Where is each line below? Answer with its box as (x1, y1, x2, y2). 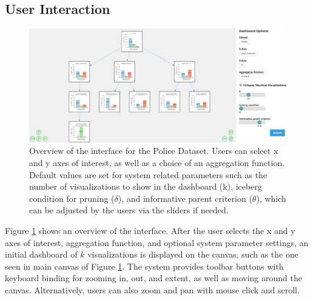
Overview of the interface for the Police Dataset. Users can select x (29, 144, 278, 157)
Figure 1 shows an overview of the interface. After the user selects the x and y (5, 224, 295, 236)
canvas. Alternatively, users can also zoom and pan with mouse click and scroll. (5, 283, 300, 296)
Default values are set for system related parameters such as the (29, 168, 268, 181)
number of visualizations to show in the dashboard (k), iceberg (29, 180, 262, 193)
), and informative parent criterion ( (118, 192, 252, 204)
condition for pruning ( (29, 192, 115, 204)
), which (256, 192, 286, 204)
